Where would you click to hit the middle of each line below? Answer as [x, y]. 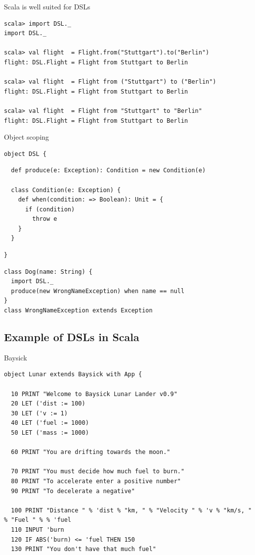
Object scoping [27, 137]
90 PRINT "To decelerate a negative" [73, 491]
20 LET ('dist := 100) [48, 404]
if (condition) [50, 209]
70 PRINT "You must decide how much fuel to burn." [98, 472]
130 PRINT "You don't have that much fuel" [84, 549]
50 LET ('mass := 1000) [50, 432]
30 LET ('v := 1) [39, 413]
